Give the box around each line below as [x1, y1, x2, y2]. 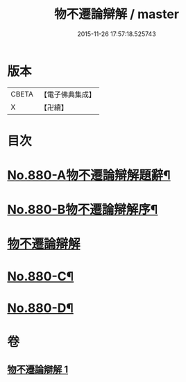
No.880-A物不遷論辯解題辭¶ [7, 167, 171, 183]
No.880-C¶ [7, 268, 74, 284]
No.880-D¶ [7, 300, 74, 316]
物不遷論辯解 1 [7, 364, 69, 376]
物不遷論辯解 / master [54, 6, 179, 22]
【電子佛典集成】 [40, 90, 96, 99]
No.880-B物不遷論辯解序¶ [7, 202, 158, 217]
